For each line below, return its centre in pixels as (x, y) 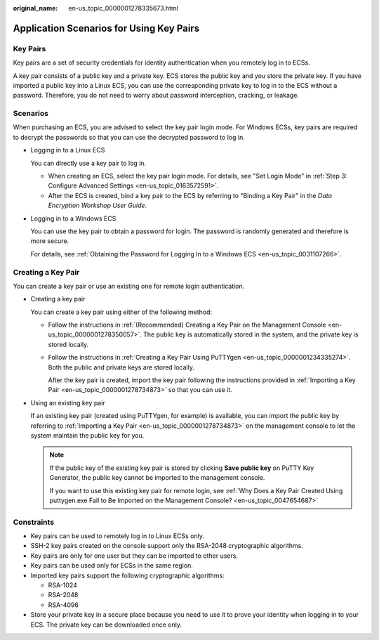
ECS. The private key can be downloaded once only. (106, 625)
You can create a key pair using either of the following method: (121, 312)
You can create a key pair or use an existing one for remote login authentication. (129, 286)
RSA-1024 (62, 585)
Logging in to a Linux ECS (68, 150)
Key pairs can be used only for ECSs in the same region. (112, 566)
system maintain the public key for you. (87, 435)
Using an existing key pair (68, 403)
